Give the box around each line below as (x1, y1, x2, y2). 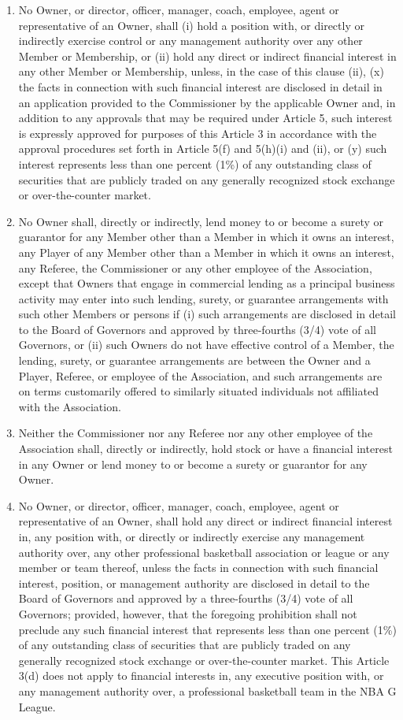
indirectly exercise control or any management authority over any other (18, 32, 363, 49)
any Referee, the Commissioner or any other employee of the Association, (18, 259, 372, 276)
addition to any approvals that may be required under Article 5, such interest (18, 109, 393, 126)
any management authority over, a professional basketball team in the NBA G (18, 682, 397, 699)
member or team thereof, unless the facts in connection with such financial (18, 559, 379, 576)
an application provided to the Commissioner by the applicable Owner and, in (18, 94, 396, 110)
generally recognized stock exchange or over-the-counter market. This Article (18, 651, 390, 668)
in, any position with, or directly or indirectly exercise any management (18, 529, 365, 544)
